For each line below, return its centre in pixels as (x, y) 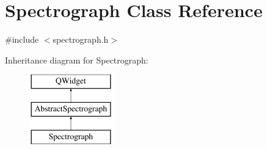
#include (22, 39)
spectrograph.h (81, 39)
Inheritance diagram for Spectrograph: (77, 60)
